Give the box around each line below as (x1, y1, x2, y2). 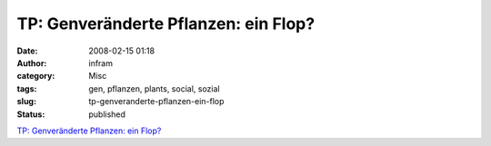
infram (88, 57, 114, 68)
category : (16, 71, 55, 82)
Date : (16, 45, 38, 56)
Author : (16, 57, 47, 68)
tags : (16, 83, 37, 94)
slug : (16, 96, 36, 107)
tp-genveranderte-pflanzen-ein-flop (88, 96, 225, 107)
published (88, 109, 126, 120)
